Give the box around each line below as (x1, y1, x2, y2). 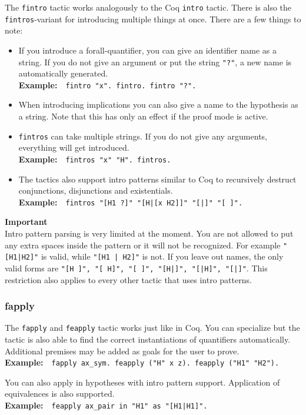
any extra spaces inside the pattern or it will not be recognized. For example (5, 238, 281, 251)
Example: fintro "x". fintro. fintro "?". (18, 78, 197, 91)
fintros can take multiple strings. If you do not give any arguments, (18, 130, 267, 142)
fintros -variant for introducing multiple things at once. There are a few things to (5, 12, 301, 25)
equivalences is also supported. (5, 387, 115, 400)
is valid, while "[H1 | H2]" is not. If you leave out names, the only (41, 250, 284, 263)
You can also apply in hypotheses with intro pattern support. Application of (5, 376, 280, 388)
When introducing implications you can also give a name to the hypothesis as (18, 98, 298, 111)
